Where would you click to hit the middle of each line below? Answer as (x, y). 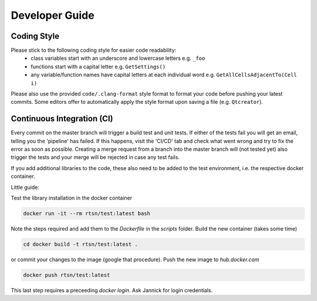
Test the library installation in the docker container (72, 198)
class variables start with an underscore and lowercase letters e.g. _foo (118, 58)
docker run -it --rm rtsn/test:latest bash (87, 214)
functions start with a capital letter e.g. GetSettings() (98, 66)
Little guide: (25, 187)
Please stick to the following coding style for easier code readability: (94, 50)
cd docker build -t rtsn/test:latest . (80, 244)
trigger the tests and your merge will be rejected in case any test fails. (95, 157)
